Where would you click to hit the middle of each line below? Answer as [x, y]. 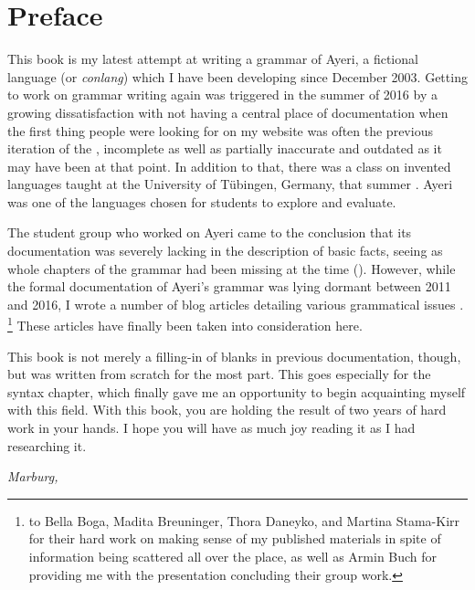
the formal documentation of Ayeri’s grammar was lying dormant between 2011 [229, 286]
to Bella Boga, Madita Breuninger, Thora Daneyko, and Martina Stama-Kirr [244, 520]
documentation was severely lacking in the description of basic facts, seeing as [225, 251]
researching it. [47, 445]
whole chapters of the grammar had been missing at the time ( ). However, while [232, 268]
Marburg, [33, 476]
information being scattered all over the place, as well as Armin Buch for [233, 557]
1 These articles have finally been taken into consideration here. [185, 324]
